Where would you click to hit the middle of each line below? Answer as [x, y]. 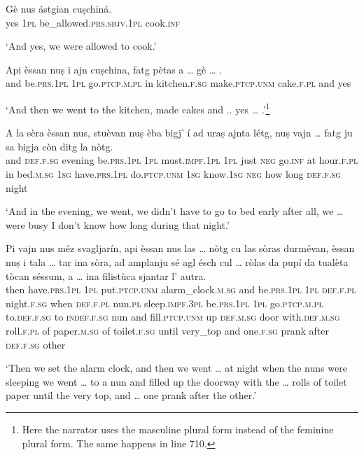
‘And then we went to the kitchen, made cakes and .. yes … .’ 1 [138, 108]
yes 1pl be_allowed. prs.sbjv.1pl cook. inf [93, 22]
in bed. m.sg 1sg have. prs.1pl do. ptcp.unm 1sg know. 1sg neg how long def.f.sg [174, 174]
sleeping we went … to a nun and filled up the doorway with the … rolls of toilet [176, 381]
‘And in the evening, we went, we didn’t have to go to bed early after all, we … [175, 211]
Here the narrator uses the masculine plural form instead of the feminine [178, 429]
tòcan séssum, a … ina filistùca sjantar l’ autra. [106, 275]
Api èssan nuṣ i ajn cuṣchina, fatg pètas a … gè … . [114, 69]
